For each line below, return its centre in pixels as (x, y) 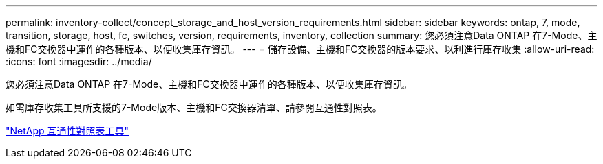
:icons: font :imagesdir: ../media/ (79, 61)
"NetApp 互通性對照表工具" (67, 131)
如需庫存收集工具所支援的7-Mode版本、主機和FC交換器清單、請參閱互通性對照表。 (194, 107)
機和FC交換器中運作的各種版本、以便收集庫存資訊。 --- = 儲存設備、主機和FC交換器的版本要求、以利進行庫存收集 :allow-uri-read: (300, 49)
